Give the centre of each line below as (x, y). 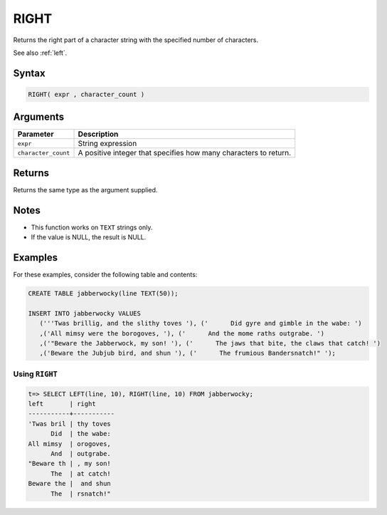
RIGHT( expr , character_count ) (86, 94)
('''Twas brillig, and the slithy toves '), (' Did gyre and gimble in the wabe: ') (201, 323)
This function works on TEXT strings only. (92, 227)
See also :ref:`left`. (40, 53)
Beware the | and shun (70, 484)
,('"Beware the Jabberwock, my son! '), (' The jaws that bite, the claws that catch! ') (210, 343)
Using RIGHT (36, 374)
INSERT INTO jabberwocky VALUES (85, 313)
